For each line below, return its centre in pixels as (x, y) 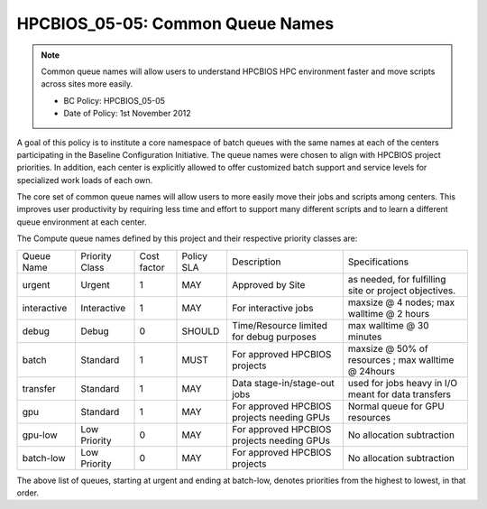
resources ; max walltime (401, 359)
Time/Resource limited (280, 325)
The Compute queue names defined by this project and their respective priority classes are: (187, 238)
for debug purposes (274, 337)
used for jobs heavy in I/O (403, 383)
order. (28, 493)
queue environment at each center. (82, 222)
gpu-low (40, 435)
